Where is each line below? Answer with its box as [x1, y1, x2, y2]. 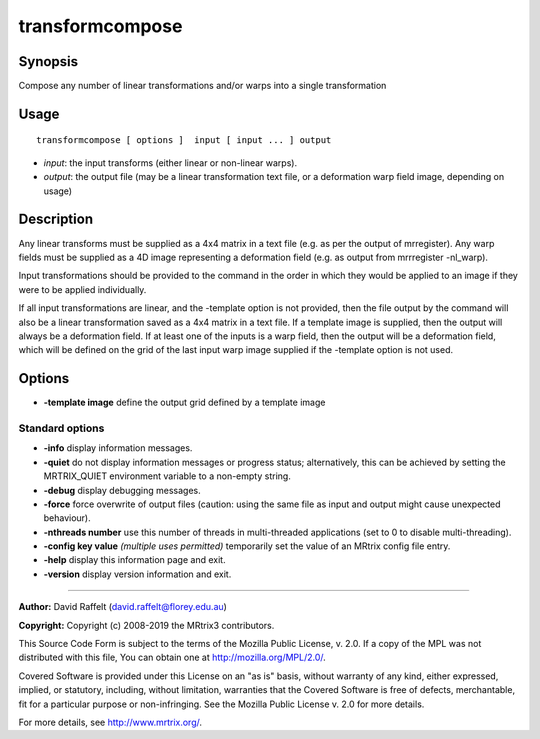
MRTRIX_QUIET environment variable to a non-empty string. [43, 470, 292, 482]
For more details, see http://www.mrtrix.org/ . [18, 716, 203, 728]
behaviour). [43, 512, 92, 524]
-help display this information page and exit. [43, 554, 226, 566]
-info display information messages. [43, 442, 193, 454]
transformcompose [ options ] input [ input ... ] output [36, 135, 332, 146]
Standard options [18, 421, 105, 435]
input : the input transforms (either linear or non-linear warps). [43, 156, 298, 169]
